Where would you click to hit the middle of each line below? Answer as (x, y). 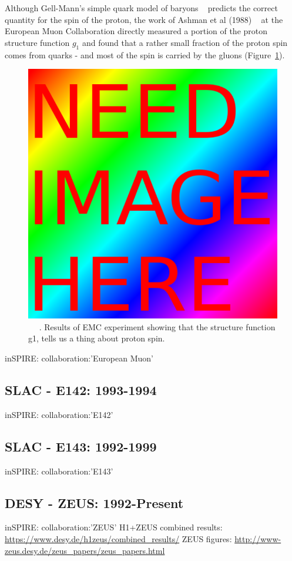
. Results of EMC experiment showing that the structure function (157, 326)
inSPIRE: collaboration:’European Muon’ (79, 358)
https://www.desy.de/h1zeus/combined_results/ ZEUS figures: (118, 538)
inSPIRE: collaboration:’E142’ (59, 414)
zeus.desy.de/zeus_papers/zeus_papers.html (85, 550)
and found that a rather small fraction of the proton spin (185, 42)
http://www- (258, 538)
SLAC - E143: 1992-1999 (81, 446)
